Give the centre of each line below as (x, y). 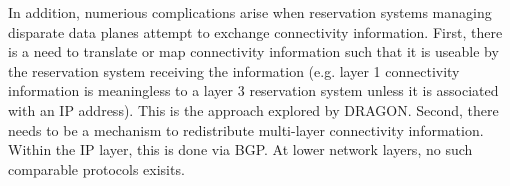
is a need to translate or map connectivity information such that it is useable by (253, 51)
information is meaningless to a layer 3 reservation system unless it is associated (253, 90)
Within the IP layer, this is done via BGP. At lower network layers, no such (240, 149)
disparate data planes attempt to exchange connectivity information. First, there (255, 31)
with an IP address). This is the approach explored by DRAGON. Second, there (253, 109)
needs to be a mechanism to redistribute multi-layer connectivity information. (246, 129)
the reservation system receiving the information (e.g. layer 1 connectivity (234, 70)
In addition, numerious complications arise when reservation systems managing (250, 12)
